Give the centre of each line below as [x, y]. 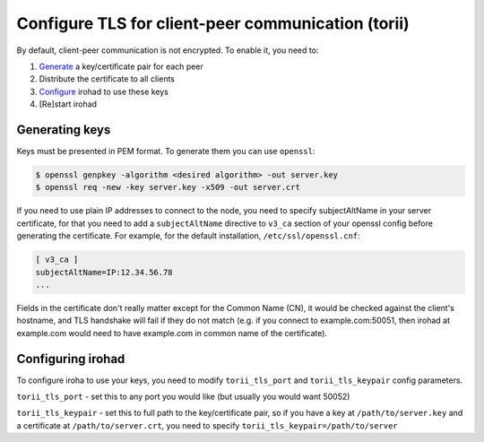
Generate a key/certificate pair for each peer [121, 66]
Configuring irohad [71, 359]
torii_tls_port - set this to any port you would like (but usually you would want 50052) [183, 396]
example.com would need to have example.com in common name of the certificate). [172, 333]
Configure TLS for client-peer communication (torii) [213, 23]
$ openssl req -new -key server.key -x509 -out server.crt [168, 187]
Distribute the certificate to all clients [107, 79]
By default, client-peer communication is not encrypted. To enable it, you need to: [168, 50]
